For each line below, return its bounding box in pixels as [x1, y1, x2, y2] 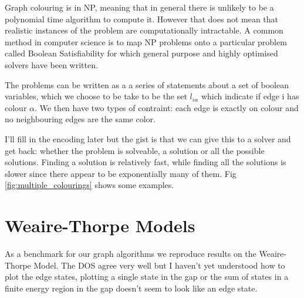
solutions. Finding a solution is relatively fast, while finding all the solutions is [5, 156, 286, 168]
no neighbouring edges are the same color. [5, 113, 156, 125]
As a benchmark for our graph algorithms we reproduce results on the [5, 247, 256, 260]
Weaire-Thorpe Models [5, 213, 195, 237]
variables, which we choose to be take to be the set [5, 90, 187, 102]
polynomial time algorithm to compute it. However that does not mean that [5, 12, 279, 25]
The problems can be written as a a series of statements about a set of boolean [5, 78, 289, 91]
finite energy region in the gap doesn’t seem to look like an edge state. [5, 282, 258, 294]
